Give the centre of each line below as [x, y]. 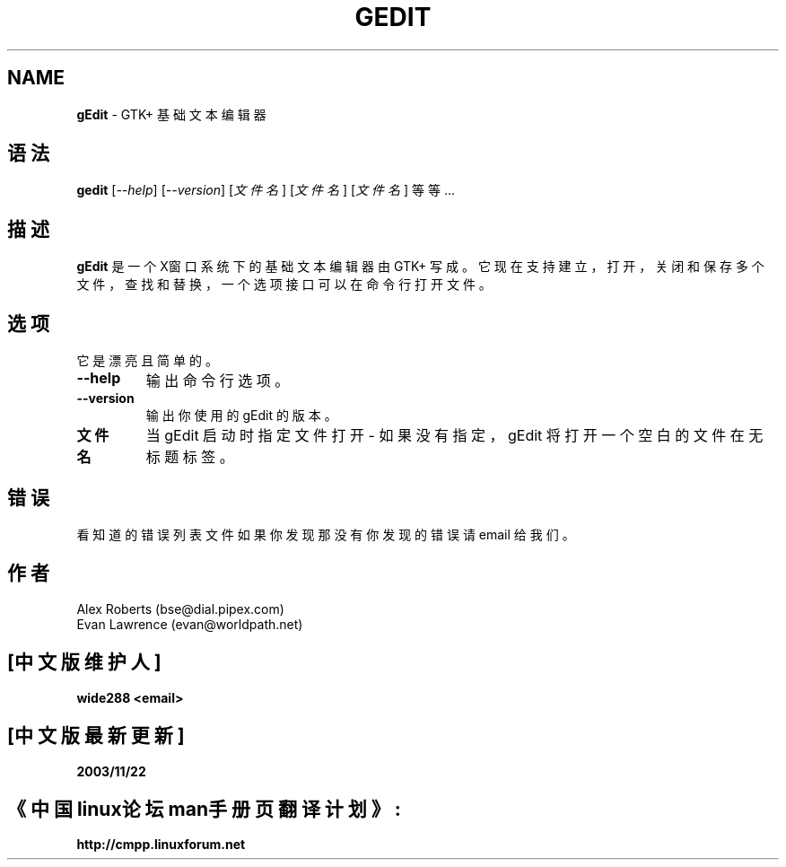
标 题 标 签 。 [190, 457]
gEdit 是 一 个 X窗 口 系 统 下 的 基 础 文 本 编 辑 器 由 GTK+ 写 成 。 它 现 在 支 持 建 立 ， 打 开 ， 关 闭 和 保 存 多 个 [420, 267]
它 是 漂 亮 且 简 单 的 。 [147, 361]
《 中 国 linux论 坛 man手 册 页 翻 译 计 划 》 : [204, 809]
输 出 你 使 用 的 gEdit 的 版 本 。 [241, 416]
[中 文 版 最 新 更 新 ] [96, 736]
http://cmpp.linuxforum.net [161, 845]
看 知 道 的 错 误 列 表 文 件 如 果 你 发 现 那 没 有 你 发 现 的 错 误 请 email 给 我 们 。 [326, 534]
